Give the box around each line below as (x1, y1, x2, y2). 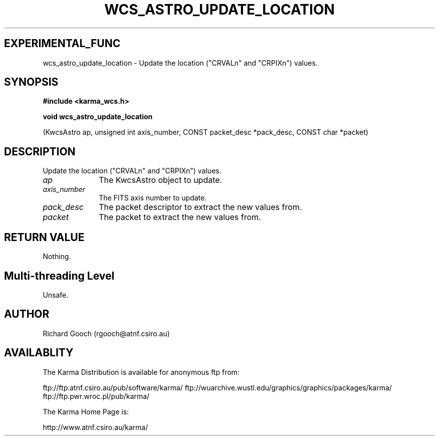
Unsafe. (43, 290, 69, 299)
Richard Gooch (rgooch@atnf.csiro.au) (43, 329, 170, 338)
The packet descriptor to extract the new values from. (99, 202, 302, 212)
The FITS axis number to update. (99, 193, 207, 202)
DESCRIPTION (4, 145, 76, 158)
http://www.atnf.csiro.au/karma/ (43, 422, 148, 431)
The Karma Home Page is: (43, 407, 129, 416)
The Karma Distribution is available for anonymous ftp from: (43, 367, 240, 376)
